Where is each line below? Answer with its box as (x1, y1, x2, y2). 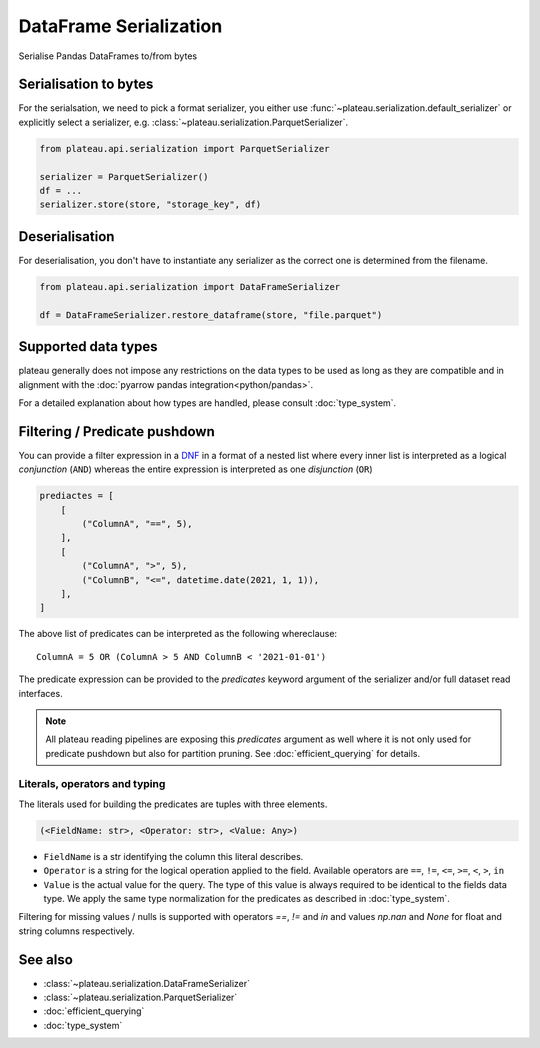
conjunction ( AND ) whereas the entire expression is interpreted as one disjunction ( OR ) (18, 463, 374, 475)
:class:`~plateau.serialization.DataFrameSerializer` (43, 977, 250, 989)
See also (18, 951, 74, 968)
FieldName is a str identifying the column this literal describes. (43, 850, 304, 862)
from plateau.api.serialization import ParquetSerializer (39, 143, 330, 154)
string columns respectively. (18, 925, 135, 937)
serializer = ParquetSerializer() (39, 171, 209, 182)
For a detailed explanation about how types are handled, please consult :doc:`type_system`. (18, 396, 397, 409)
